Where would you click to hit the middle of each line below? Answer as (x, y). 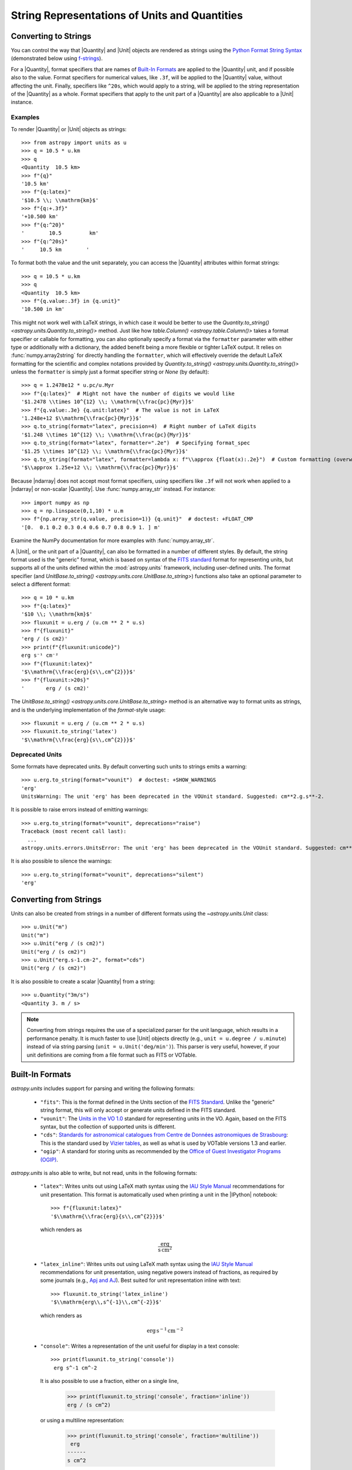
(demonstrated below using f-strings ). (57, 58)
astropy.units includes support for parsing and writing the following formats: (103, 1088)
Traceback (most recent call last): (74, 831)
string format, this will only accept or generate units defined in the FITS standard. (138, 1110)
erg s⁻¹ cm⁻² (40, 655)
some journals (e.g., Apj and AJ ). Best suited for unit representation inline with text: (141, 1280)
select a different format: (41, 584)
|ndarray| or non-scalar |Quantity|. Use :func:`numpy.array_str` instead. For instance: (113, 489)
